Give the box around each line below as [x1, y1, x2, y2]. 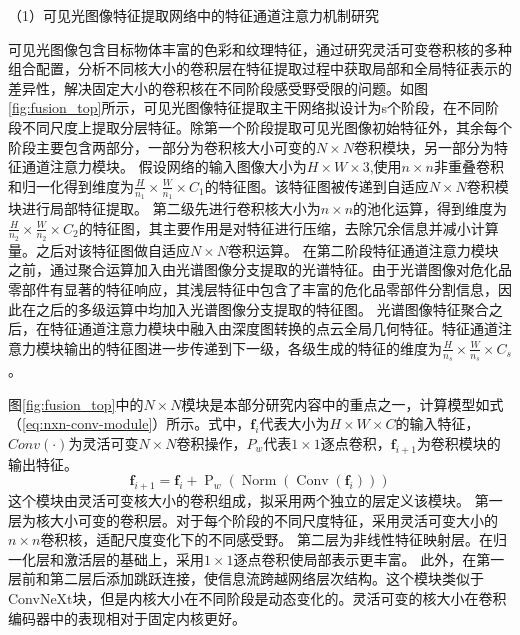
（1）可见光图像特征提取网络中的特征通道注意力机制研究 [8, 5, 379, 25]
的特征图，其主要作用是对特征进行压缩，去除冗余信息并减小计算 [78, 217, 499, 238]
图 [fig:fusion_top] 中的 [8, 393, 144, 414]
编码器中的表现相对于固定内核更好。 [8, 607, 246, 628]
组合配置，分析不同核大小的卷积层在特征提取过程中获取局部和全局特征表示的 [8, 58, 512, 79]
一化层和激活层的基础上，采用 [8, 548, 204, 569]
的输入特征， [395, 413, 480, 434]
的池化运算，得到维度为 [353, 197, 508, 218]
